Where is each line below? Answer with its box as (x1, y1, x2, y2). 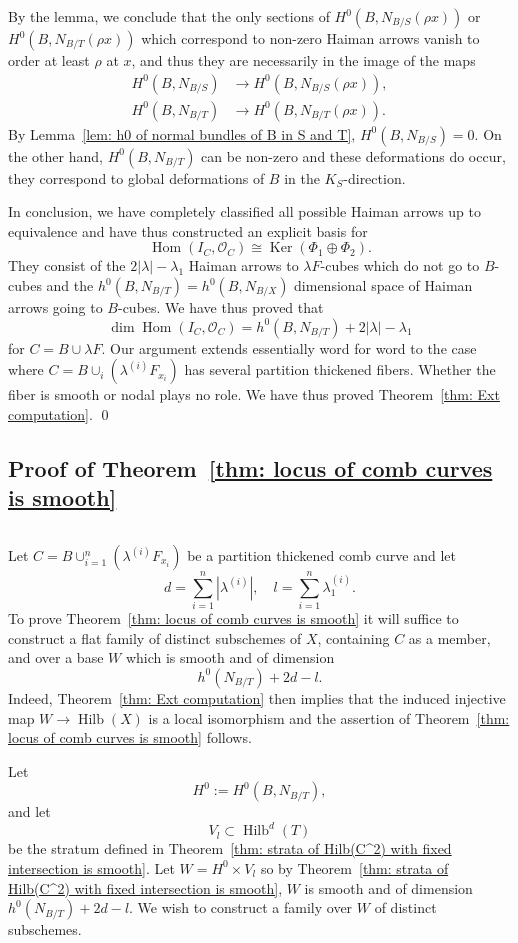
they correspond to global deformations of (8, 167, 265, 188)
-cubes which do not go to (320, 255, 480, 276)
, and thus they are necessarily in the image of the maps (131, 50, 476, 70)
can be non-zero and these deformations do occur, (201, 145, 506, 166)
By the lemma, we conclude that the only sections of (8, 6, 330, 26)
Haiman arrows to (188, 255, 299, 276)
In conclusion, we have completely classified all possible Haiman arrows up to (8, 201, 482, 222)
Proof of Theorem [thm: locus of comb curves (8, 452, 493, 483)
